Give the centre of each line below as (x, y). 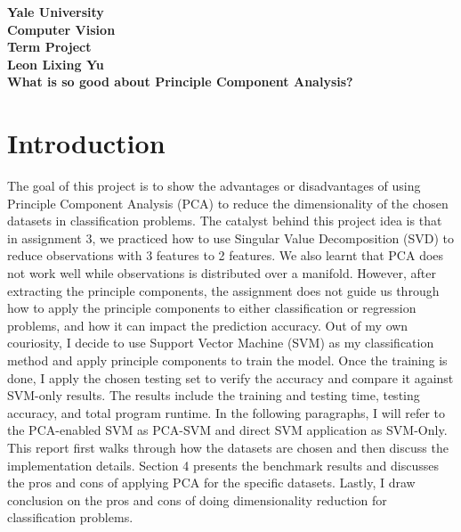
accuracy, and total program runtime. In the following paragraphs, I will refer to (226, 412)
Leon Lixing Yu (56, 64)
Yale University (56, 12)
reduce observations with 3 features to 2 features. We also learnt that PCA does (226, 255)
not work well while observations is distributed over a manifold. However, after (222, 273)
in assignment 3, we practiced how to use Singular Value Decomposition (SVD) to (231, 237)
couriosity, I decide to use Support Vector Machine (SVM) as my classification (221, 343)
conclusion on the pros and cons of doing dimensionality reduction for (197, 499)
